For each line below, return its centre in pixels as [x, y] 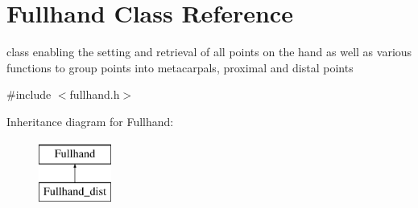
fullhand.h [95, 94]
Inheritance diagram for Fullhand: [90, 121]
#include [29, 94]
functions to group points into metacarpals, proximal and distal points [180, 67]
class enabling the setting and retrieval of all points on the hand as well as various [209, 52]
